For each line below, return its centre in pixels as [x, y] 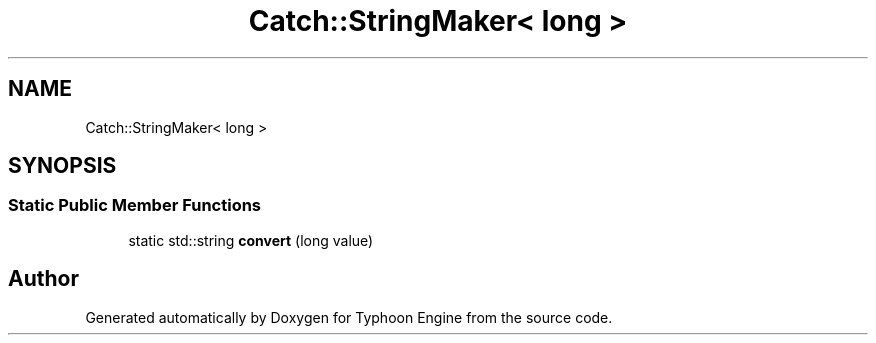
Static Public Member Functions [135, 205]
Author [43, 279]
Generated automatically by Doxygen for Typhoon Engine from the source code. [349, 317]
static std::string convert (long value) [251, 240]
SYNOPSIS [62, 166]
